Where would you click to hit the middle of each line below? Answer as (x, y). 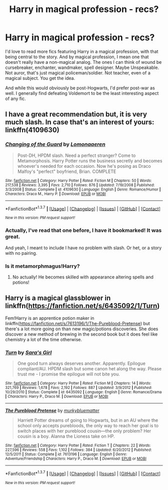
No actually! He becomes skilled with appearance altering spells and (83, 277)
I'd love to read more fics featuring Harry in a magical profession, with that (82, 51)
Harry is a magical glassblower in (58, 298)
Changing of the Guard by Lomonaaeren (55, 144)
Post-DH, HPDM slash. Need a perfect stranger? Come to (76, 155)
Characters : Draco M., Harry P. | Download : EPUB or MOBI (55, 194)
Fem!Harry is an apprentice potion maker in (50, 318)
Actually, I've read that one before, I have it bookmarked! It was (83, 231)
